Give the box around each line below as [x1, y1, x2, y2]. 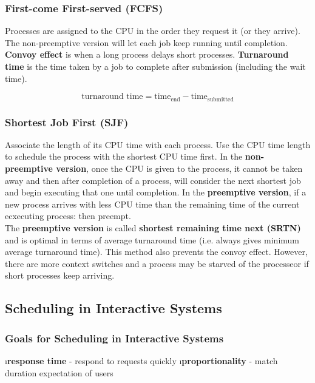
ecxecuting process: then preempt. [5, 209, 131, 222]
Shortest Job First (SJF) [5, 114, 129, 129]
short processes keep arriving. [5, 269, 115, 282]
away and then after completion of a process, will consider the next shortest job [5, 174, 301, 186]
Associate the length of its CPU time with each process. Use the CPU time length [5, 138, 311, 151]
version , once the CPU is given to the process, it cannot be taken [56, 162, 303, 175]
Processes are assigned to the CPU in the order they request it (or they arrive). [5, 24, 300, 37]
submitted [207, 96, 234, 103]
